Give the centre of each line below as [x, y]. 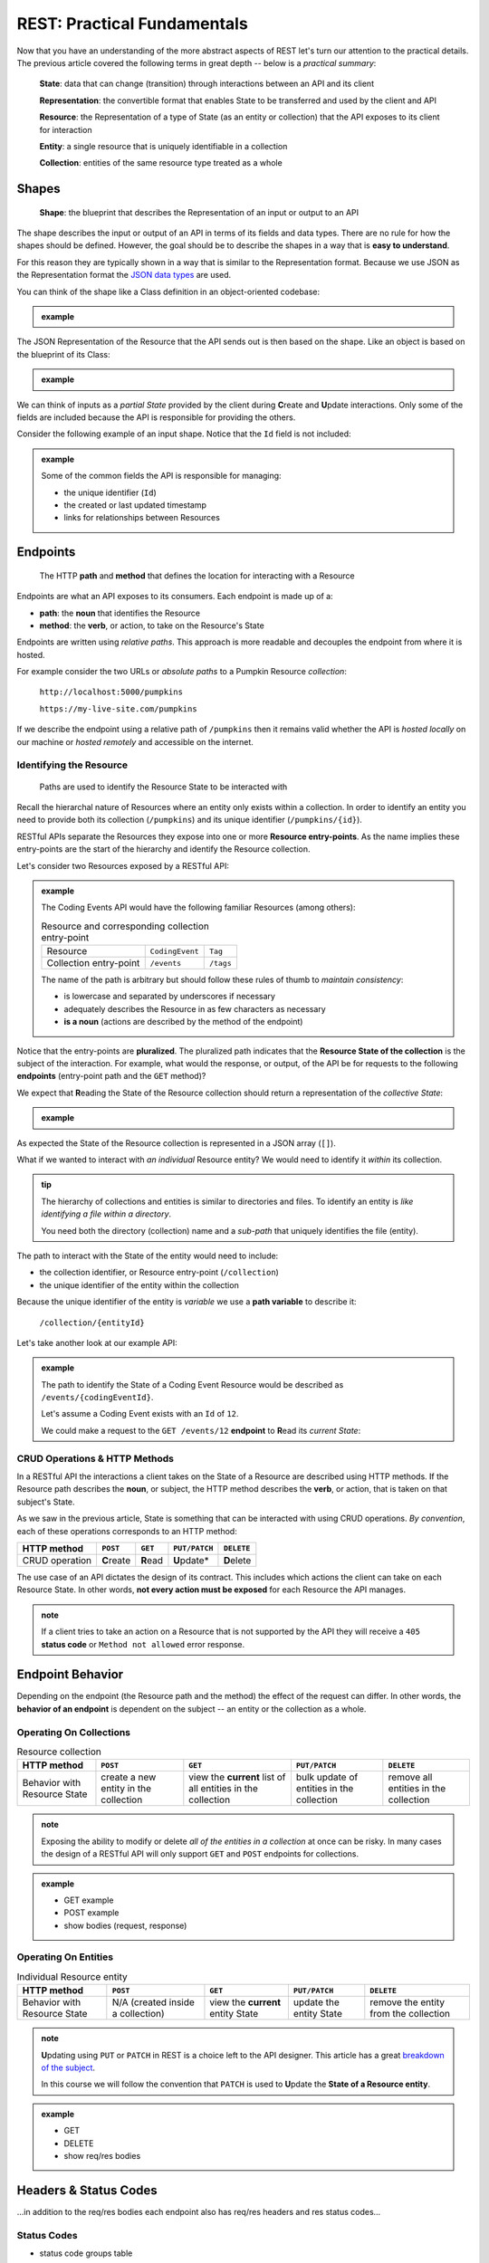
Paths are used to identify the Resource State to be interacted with [163, 787]
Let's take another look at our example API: [97, 1342]
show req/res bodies [102, 2155]
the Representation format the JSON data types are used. [124, 275]
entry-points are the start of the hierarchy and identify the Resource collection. [163, 849]
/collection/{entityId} [92, 1322]
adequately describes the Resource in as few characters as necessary [195, 1008]
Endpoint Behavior [70, 1675]
